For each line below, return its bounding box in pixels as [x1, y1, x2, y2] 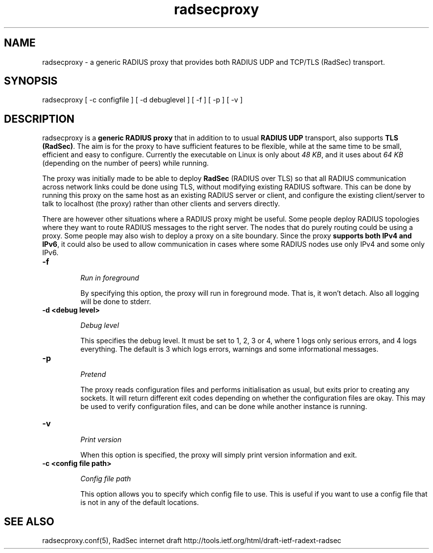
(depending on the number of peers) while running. [42, 159, 209, 168]
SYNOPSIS [4, 75, 58, 88]
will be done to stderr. [80, 297, 151, 306]
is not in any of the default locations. [80, 498, 199, 507]
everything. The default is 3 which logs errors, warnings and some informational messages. [80, 345, 379, 354]
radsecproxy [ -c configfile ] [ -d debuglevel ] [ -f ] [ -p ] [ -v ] [42, 95, 243, 104]
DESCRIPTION [4, 112, 75, 125]
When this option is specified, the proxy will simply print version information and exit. [80, 451, 357, 460]
